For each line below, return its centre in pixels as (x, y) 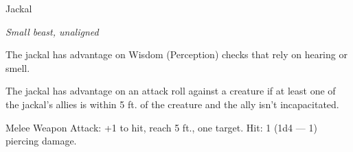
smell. (18, 67)
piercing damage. (41, 141)
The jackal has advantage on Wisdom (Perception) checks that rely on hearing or (176, 54)
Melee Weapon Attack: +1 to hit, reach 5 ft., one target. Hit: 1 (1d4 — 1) (161, 127)
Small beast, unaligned (52, 31)
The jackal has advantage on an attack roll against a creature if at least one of (171, 91)
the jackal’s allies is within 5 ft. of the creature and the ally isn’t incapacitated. (172, 104)
